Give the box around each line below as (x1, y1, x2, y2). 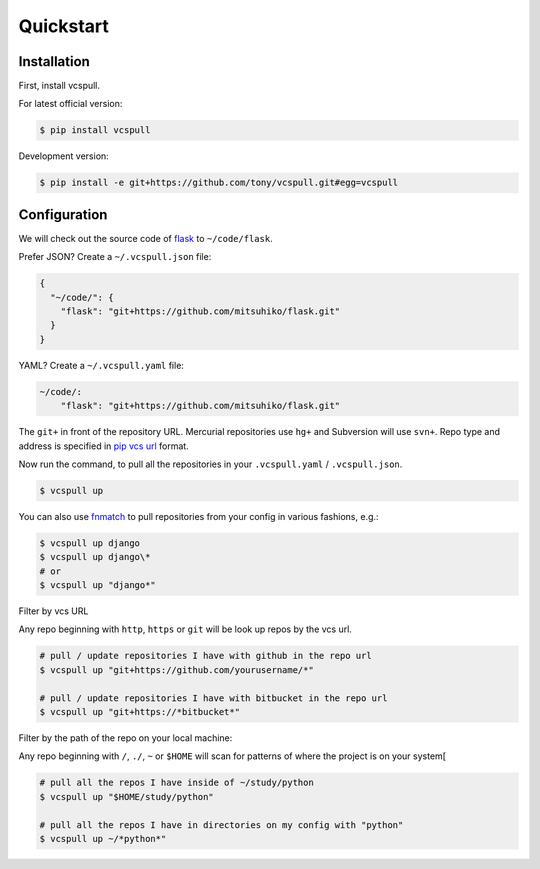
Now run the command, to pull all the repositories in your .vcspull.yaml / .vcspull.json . (18, 458, 403, 470)
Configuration (18, 206, 108, 223)
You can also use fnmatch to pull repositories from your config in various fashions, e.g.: (18, 510, 379, 522)
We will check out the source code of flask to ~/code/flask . (18, 232, 274, 244)
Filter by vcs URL (18, 605, 89, 617)
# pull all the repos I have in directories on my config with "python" (39, 819, 404, 830)
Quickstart (18, 15, 110, 37)
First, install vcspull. (18, 80, 100, 92)
